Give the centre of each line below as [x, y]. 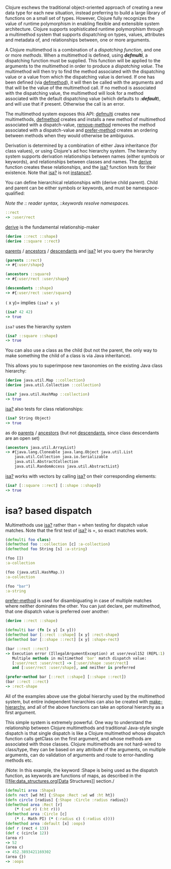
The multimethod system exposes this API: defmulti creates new [73, 114]
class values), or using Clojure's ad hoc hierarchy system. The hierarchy [81, 151]
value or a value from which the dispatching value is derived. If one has [80, 77]
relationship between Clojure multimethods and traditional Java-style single [84, 728]
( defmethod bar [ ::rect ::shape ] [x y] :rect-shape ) [62, 635]
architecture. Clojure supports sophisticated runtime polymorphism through [84, 29]
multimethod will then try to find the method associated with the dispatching [85, 71]
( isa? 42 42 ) [19, 312]
